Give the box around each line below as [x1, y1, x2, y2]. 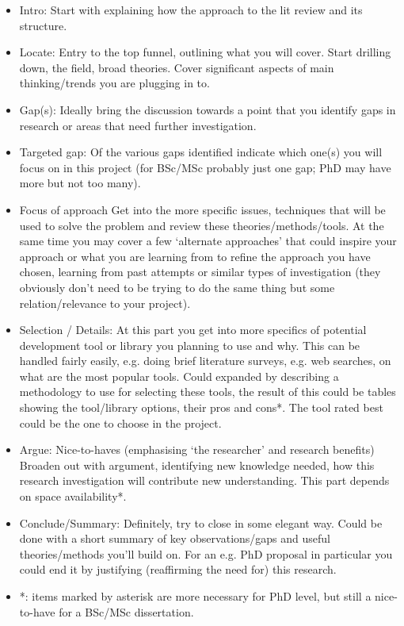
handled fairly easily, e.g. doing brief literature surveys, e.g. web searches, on [19, 352, 391, 369]
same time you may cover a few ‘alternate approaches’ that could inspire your [19, 232, 397, 249]
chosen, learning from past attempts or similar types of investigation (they [19, 263, 381, 280]
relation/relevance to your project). [19, 294, 191, 311]
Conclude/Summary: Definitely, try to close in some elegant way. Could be [19, 514, 383, 531]
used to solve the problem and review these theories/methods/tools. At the [19, 217, 384, 233]
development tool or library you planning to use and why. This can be [19, 336, 360, 353]
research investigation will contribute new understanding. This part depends [19, 472, 390, 489]
